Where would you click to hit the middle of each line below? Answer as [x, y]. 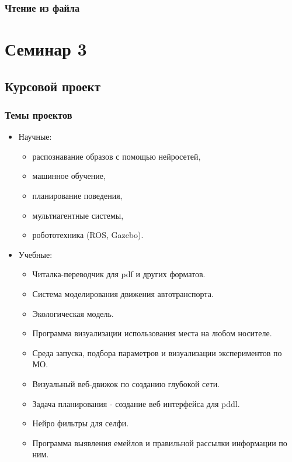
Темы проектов [39, 114]
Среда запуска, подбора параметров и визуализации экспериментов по [157, 352]
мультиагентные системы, [78, 215]
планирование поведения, [77, 195]
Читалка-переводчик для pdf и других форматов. [119, 274]
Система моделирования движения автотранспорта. [123, 293]
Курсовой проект [53, 86]
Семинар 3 [46, 49]
